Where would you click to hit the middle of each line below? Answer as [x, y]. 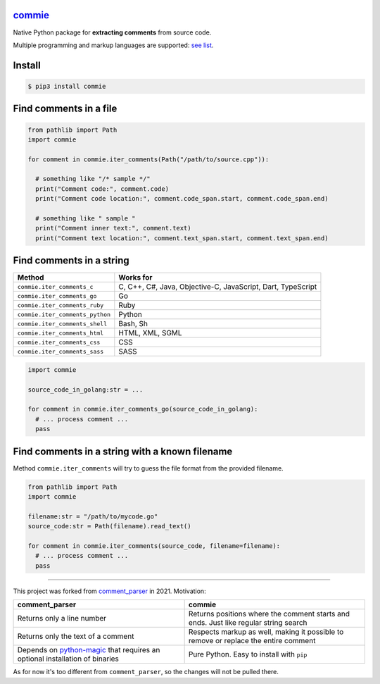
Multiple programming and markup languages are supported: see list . [113, 45]
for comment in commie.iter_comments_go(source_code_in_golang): [143, 409]
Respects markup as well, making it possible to [266, 632]
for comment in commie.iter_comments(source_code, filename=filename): [154, 546]
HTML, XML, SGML [150, 333]
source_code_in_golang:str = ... [85, 390]
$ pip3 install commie [67, 86]
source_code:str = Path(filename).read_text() [109, 526]
